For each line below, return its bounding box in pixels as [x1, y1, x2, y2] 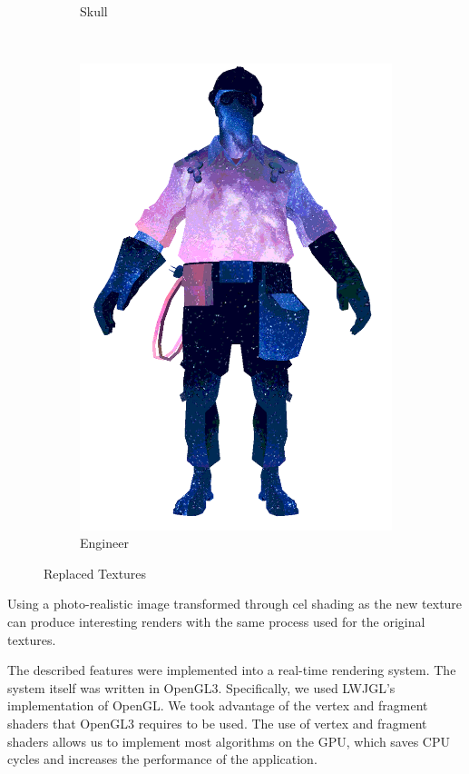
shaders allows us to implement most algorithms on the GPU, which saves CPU [7, 731, 451, 750]
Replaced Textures [44, 563, 147, 582]
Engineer [80, 533, 129, 552]
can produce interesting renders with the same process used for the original [7, 612, 425, 631]
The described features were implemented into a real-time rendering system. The [7, 660, 456, 680]
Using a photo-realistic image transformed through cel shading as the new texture [7, 594, 463, 613]
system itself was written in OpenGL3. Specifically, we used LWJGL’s [7, 678, 396, 697]
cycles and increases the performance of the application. [7, 749, 318, 769]
